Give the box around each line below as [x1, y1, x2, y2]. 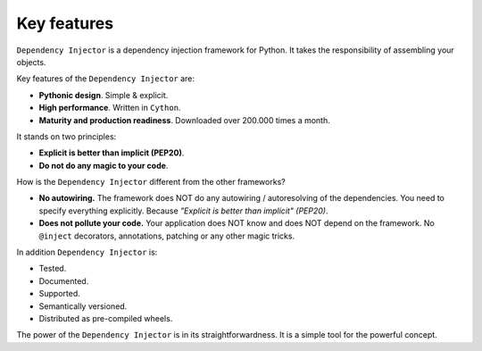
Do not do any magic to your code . [38, 160, 169, 171]
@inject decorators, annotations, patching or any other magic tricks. [38, 230, 295, 241]
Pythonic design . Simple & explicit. [38, 89, 169, 100]
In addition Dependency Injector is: [16, 247, 158, 258]
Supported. [38, 288, 80, 299]
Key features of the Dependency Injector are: [16, 73, 195, 84]
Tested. [38, 263, 67, 274]
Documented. [38, 275, 89, 286]
